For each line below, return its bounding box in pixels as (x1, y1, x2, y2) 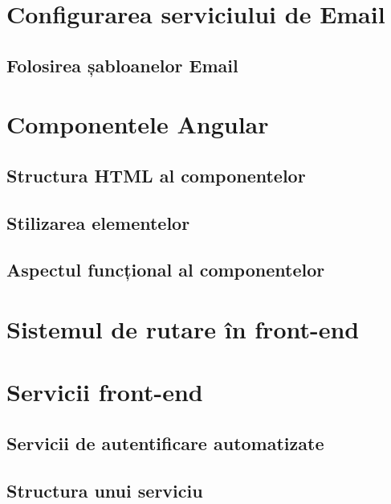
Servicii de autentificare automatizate (6, 431, 324, 456)
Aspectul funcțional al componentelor (6, 257, 325, 282)
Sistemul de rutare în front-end (6, 313, 360, 346)
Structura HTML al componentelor (6, 162, 306, 187)
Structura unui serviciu (6, 477, 203, 502)
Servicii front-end (6, 375, 203, 408)
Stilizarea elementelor (6, 210, 190, 235)
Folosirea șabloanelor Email (6, 52, 238, 77)
